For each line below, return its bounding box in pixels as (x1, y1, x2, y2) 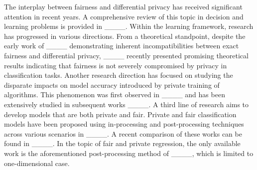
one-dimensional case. (4, 158, 70, 168)
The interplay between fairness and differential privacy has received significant (4, 1, 243, 11)
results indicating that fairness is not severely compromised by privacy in (4, 60, 227, 70)
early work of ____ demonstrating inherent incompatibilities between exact (4, 40, 239, 51)
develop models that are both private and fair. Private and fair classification (4, 109, 237, 119)
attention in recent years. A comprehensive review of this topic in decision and (4, 11, 244, 21)
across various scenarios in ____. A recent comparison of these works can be (4, 128, 242, 139)
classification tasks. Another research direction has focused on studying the (4, 70, 233, 80)
